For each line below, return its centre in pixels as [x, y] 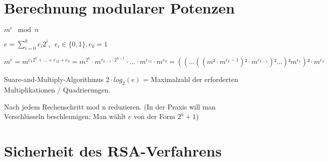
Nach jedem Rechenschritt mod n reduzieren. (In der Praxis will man [110, 106]
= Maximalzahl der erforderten [190, 79]
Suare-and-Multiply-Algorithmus [54, 79]
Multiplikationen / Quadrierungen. [57, 89]
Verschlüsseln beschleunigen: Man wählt [65, 116]
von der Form [155, 116]
